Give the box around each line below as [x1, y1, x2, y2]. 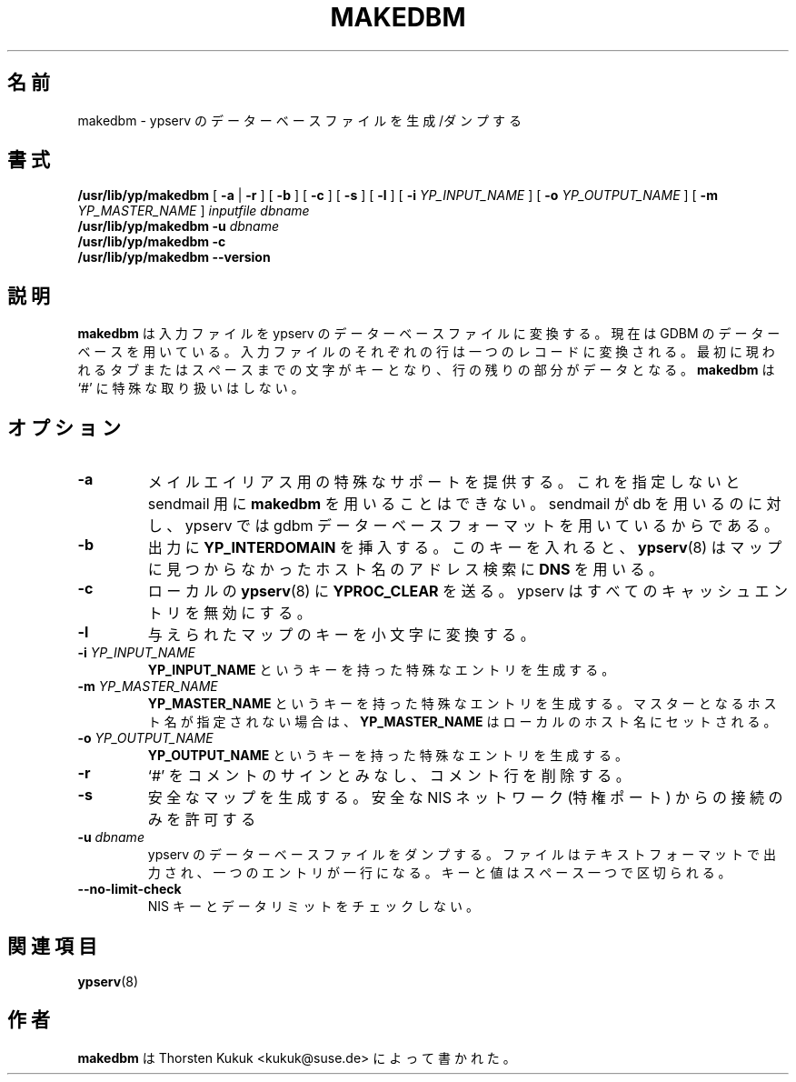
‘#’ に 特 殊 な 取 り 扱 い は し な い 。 [77, 380, 304, 396]
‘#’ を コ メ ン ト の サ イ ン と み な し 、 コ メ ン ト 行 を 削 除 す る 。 [147, 766, 631, 786]
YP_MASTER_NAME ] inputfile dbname [77, 203, 310, 219]
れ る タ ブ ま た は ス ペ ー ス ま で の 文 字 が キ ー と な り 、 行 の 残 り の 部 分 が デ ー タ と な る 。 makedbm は [77, 362, 775, 378]
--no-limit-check [77, 881, 182, 897]
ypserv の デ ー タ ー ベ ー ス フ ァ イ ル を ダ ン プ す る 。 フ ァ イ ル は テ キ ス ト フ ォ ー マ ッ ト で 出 [147, 847, 776, 863]
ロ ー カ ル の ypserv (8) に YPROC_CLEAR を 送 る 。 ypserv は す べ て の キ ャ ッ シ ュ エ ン [147, 582, 788, 601]
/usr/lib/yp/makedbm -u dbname [77, 218, 279, 235]
